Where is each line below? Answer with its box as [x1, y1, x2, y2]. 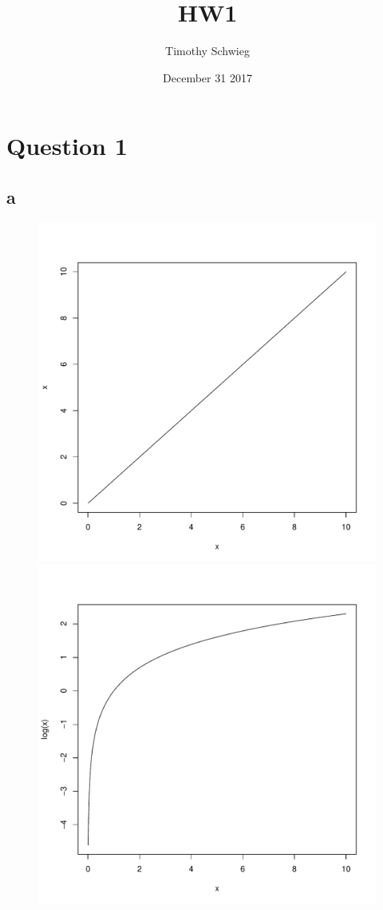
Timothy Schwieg [165, 42, 250, 59]
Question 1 [6, 129, 128, 162]
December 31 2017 [163, 69, 252, 85]
